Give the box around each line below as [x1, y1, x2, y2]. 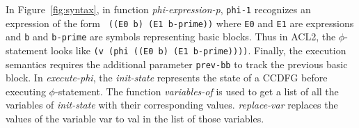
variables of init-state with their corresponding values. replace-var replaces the [6, 97, 338, 112]
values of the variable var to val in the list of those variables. [6, 111, 264, 126]
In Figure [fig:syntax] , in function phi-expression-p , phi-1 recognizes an [6, 2, 311, 16]
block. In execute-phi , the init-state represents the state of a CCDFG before [6, 70, 328, 85]
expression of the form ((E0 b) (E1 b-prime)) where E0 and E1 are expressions [6, 15, 354, 30]
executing [6, 83, 46, 98]
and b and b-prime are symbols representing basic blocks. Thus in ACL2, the [6, 29, 336, 44]
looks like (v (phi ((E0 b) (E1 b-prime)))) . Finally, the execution [51, 42, 346, 57]
